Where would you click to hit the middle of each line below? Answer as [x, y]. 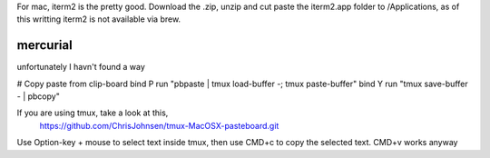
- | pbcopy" [39, 96]
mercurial [44, 45]
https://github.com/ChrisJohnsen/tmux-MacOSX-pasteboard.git [159, 125]
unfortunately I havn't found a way [81, 67]
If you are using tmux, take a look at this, [93, 113]
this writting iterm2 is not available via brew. [99, 19]
